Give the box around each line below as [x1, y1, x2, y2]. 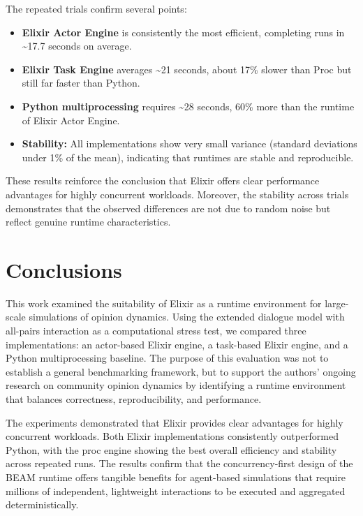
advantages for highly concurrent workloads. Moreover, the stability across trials [6, 186, 349, 201]
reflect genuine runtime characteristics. [6, 214, 171, 229]
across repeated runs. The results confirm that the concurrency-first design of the [6, 456, 353, 471]
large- [325, 295, 349, 310]
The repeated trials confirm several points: [6, 1, 187, 15]
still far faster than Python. [22, 75, 140, 90]
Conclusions [6, 255, 122, 283]
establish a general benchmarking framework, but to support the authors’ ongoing [6, 364, 356, 378]
